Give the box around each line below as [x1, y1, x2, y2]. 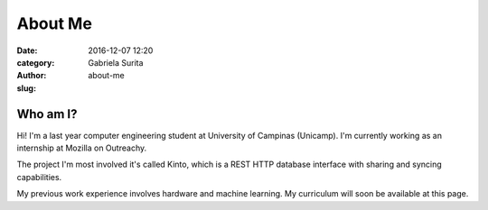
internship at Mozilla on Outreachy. [16, 142, 147, 153]
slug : [16, 82, 36, 94]
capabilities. [16, 171, 62, 182]
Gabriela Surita [88, 57, 144, 68]
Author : [16, 70, 47, 81]
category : [16, 57, 55, 68]
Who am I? [16, 106, 78, 122]
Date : [16, 45, 38, 56]
